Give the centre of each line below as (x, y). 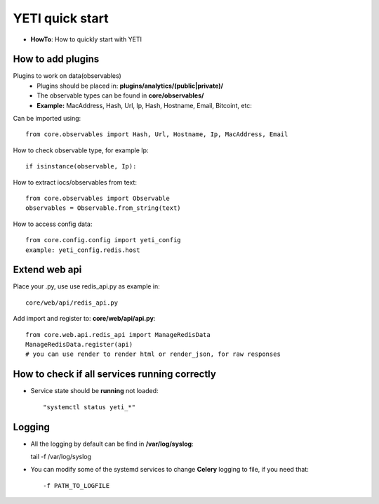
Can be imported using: (47, 119)
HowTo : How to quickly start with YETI (86, 39)
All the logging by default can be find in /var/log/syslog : (112, 444)
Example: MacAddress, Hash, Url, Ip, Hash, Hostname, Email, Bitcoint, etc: (145, 105)
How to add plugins (56, 59)
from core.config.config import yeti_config (104, 240)
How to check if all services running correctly (115, 374)
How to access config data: (53, 224)
